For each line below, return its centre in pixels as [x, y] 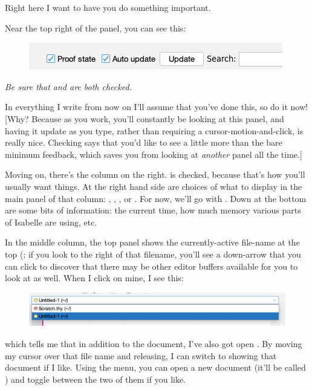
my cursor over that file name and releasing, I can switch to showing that [141, 355]
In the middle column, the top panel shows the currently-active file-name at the [152, 242]
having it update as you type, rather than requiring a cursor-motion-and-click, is [154, 130]
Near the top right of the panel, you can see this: [96, 28]
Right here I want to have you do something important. [108, 7]
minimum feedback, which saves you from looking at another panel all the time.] [154, 154]
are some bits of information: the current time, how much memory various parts [153, 210]
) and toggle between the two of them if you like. [96, 379]
